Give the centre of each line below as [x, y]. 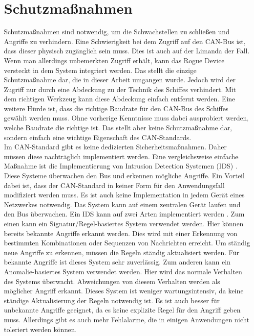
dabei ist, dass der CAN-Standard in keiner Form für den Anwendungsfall [114, 185]
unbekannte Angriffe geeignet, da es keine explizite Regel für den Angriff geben [122, 310]
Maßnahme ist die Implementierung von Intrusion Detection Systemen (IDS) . [121, 166]
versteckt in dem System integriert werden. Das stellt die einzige [100, 70]
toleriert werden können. [41, 329]
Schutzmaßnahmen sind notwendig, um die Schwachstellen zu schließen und [117, 32]
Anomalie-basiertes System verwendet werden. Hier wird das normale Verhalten [123, 271]
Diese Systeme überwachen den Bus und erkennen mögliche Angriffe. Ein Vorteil [124, 176]
